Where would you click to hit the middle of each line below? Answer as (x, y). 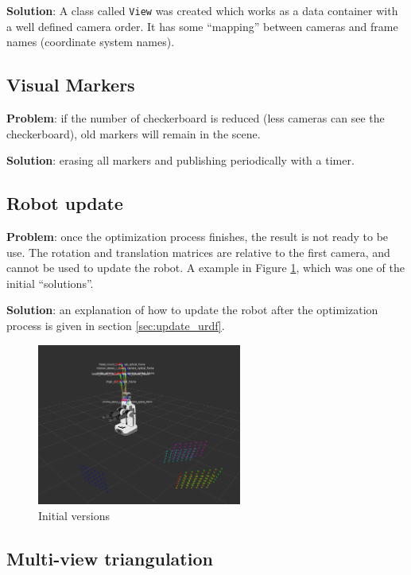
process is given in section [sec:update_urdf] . (116, 325)
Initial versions (74, 515)
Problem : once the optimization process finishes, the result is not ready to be (198, 237)
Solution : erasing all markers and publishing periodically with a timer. (180, 160)
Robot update (65, 203)
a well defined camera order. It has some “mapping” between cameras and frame (202, 26)
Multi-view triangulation (110, 558)
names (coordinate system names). (91, 42)
